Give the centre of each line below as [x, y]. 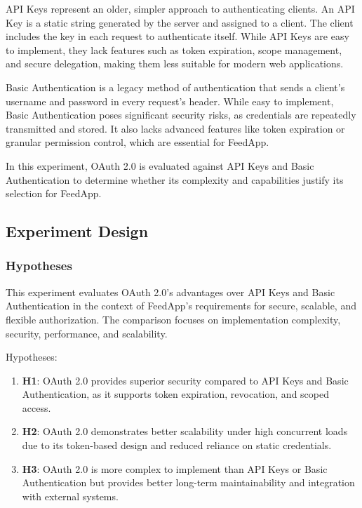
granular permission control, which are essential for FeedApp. [138, 142]
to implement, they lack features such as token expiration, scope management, [174, 49]
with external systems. [70, 496]
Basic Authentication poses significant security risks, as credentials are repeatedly [181, 115]
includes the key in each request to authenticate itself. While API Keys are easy [177, 36]
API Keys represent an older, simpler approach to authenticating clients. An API [180, 8]
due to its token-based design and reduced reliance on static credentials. [177, 445]
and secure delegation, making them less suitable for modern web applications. [175, 63]
